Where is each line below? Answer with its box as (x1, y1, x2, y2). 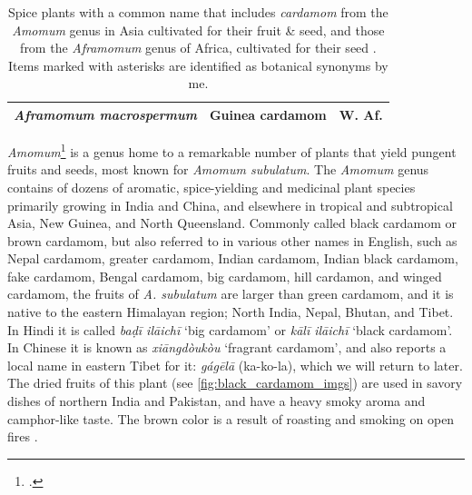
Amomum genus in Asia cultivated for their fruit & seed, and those (12, 20, 385, 39)
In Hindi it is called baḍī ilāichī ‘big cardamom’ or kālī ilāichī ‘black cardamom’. (7, 320, 453, 339)
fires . (7, 427, 38, 446)
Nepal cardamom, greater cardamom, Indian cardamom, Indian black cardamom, (7, 249, 458, 268)
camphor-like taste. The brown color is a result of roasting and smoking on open (7, 409, 455, 428)
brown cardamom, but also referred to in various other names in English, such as (7, 231, 457, 250)
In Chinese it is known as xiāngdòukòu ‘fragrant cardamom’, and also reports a (7, 338, 447, 357)
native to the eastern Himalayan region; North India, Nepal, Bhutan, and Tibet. (7, 302, 454, 322)
